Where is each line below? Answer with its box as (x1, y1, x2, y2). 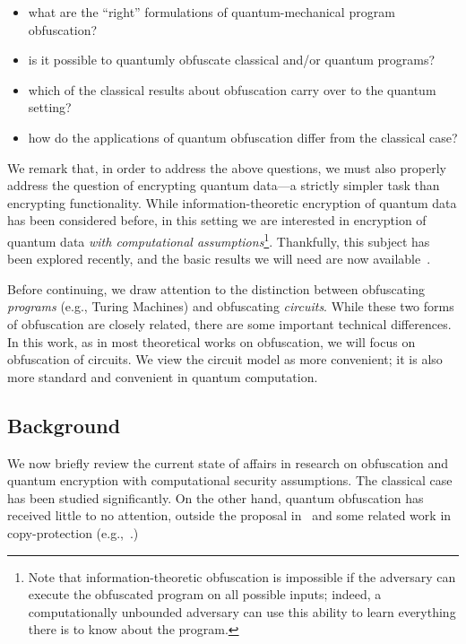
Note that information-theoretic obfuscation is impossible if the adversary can (28, 567, 456, 586)
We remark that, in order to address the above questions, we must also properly (7, 158, 446, 177)
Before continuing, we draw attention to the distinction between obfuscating (7, 279, 425, 298)
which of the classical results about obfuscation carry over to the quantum (28, 80, 436, 99)
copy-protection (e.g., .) (7, 523, 139, 542)
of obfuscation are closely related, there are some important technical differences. (7, 314, 452, 333)
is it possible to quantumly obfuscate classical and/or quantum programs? (28, 50, 436, 69)
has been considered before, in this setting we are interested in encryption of (7, 211, 427, 230)
